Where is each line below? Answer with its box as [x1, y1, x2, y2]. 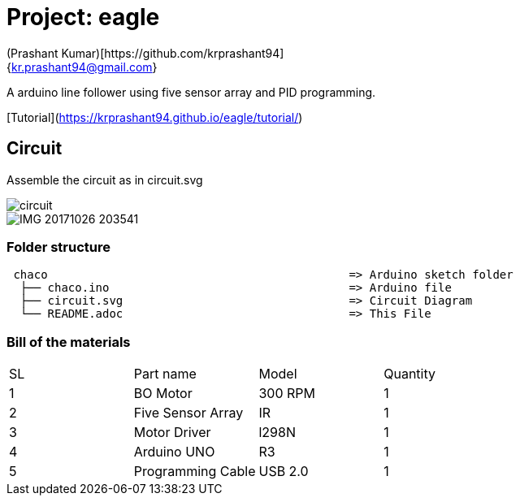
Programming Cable [133, 463, 256, 480]
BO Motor [133, 385, 193, 402]
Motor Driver [133, 424, 211, 441]
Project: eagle [6, 3, 160, 31]
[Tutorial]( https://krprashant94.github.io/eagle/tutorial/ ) [6, 110, 303, 124]
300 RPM [258, 385, 316, 402]
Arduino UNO [133, 444, 215, 461]
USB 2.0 [258, 463, 309, 480]
